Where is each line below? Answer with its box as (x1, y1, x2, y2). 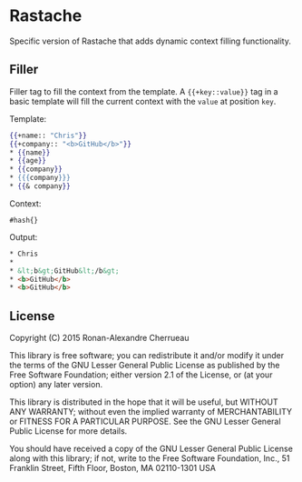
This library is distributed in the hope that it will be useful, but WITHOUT (9, 397, 278, 407)
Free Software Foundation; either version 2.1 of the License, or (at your (9, 369, 273, 380)
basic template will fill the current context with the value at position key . (9, 95, 277, 106)
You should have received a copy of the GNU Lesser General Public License (9, 443, 293, 455)
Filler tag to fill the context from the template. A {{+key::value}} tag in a (9, 85, 278, 96)
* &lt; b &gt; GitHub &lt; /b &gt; (9, 266, 120, 276)
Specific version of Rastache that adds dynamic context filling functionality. (9, 35, 292, 46)
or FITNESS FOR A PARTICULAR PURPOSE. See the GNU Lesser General (9, 416, 281, 427)
